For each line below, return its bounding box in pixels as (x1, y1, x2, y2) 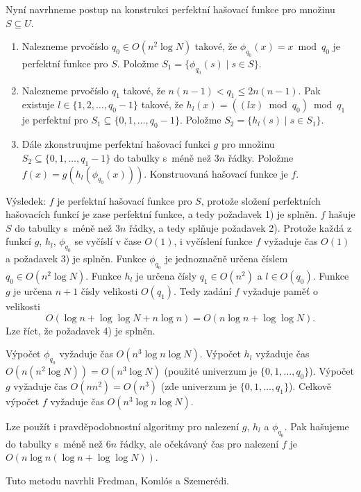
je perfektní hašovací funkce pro (57, 193, 192, 207)
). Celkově (289, 378, 332, 393)
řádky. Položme (228, 150, 294, 164)
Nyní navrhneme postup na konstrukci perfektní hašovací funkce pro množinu (6, 2, 335, 16)
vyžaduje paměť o (242, 283, 318, 298)
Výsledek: (6, 193, 47, 207)
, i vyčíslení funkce (174, 234, 253, 248)
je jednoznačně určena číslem (165, 251, 288, 266)
